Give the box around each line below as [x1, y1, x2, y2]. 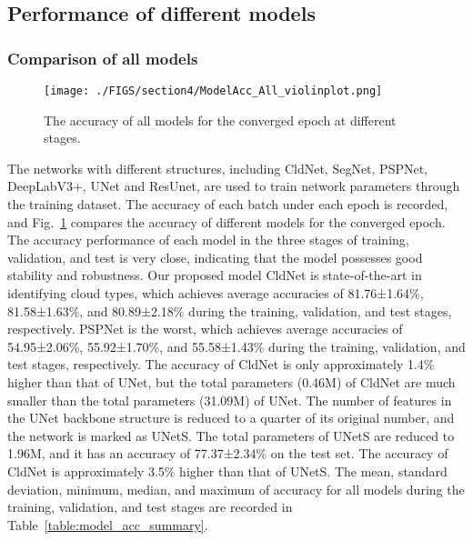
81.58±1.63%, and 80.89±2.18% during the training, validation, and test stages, [7, 301, 452, 320]
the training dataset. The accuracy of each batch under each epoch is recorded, [7, 195, 448, 214]
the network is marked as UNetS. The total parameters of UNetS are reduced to [7, 426, 455, 445]
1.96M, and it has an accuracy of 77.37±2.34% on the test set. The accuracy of [7, 444, 448, 463]
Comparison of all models [7, 46, 198, 69]
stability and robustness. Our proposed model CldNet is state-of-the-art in [7, 265, 422, 285]
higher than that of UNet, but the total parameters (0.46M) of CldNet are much [7, 372, 456, 391]
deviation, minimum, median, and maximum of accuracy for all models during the [7, 479, 465, 498]
